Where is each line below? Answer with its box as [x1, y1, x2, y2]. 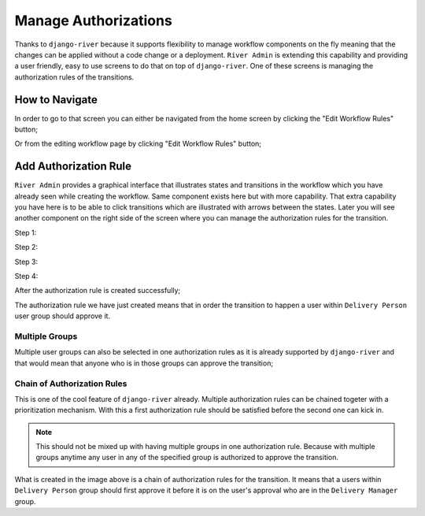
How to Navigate [14, 93, 98, 106]
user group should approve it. [14, 311, 110, 321]
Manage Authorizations [14, 12, 172, 29]
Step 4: [14, 272, 39, 281]
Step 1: [14, 228, 37, 237]
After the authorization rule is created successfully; [14, 286, 181, 295]
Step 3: [14, 257, 39, 266]
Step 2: [14, 243, 39, 252]
